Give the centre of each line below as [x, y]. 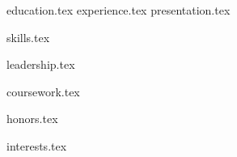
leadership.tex [41, 64]
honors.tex [32, 119]
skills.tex [28, 37]
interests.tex [37, 145]
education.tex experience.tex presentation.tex [118, 10]
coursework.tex [43, 91]
